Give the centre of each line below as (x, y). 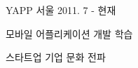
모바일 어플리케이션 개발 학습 (69, 33)
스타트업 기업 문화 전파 (56, 57)
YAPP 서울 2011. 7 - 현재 (61, 10)
